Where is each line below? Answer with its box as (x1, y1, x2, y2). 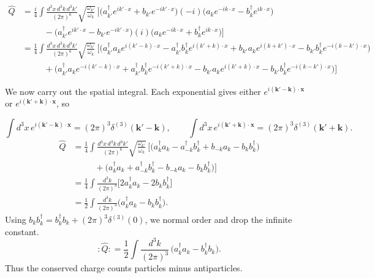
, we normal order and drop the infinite (145, 213, 292, 225)
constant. (5, 225, 39, 238)
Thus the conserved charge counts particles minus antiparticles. (5, 261, 243, 274)
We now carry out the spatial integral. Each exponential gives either (5, 85, 261, 97)
